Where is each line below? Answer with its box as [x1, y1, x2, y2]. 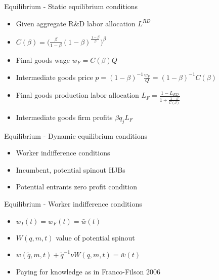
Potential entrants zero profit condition [16, 181, 137, 192]
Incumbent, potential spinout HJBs [16, 164, 125, 175]
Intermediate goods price [16, 71, 93, 82]
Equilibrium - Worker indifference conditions [4, 198, 142, 209]
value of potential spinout [56, 232, 135, 243]
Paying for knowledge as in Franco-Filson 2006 [16, 266, 160, 277]
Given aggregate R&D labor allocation [16, 18, 136, 28]
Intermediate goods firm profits [16, 111, 113, 122]
